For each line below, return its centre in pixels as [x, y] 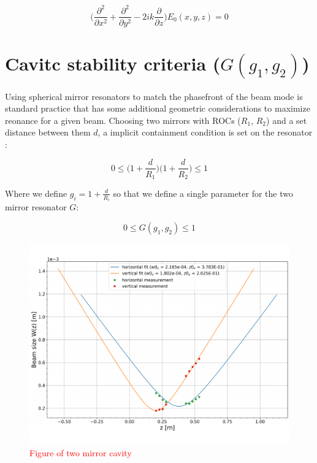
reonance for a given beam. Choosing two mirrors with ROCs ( [123, 120]
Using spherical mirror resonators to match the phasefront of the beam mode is [154, 96]
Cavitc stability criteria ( [113, 63]
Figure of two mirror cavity [81, 453]
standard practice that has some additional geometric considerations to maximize [158, 108]
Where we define [36, 193]
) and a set [287, 120]
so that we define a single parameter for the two [203, 193]
